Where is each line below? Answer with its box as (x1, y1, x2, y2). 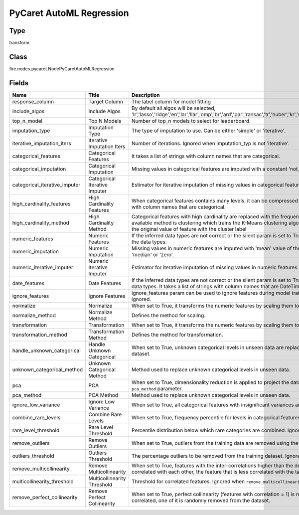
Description (131, 91, 160, 98)
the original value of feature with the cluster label (131, 225, 247, 232)
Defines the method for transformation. (131, 331, 224, 338)
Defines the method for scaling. (131, 312, 206, 319)
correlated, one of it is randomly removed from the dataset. (131, 497, 271, 504)
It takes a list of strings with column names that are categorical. (131, 153, 281, 160)
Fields (9, 79, 29, 87)
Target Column (88, 98, 123, 105)
